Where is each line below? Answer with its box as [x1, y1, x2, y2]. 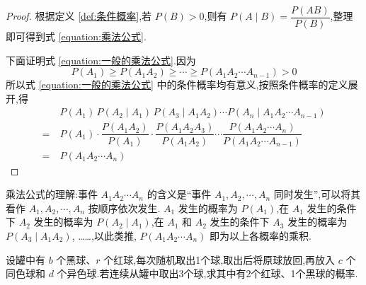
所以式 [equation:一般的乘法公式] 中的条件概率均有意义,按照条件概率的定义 [6, 77, 348, 92]
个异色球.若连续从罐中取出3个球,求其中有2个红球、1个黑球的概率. [57, 266, 358, 281]
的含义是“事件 [147, 187, 212, 202]
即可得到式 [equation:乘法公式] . [6, 29, 147, 44]
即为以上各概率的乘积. [210, 228, 311, 243]
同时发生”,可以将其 [273, 187, 361, 202]
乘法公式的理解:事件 [6, 187, 98, 202]
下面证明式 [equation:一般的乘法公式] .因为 [6, 52, 196, 67]
